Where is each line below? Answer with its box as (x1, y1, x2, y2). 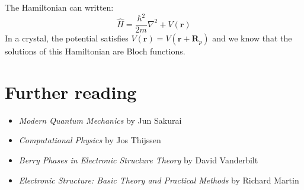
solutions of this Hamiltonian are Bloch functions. (5, 45, 185, 57)
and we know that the (212, 32, 292, 44)
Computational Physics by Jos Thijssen (18, 134, 161, 146)
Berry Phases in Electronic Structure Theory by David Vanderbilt (18, 154, 258, 166)
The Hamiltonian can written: (5, 1, 114, 13)
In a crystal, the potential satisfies (5, 32, 129, 44)
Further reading (5, 79, 137, 104)
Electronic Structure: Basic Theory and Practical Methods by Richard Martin (18, 173, 299, 186)
